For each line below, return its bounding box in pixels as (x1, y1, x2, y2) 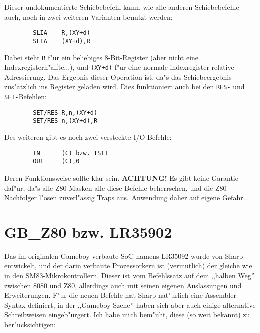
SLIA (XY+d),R (33, 37, 90, 45)
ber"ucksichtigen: (4, 319, 56, 329)
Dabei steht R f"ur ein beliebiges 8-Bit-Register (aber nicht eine (4, 52, 199, 62)
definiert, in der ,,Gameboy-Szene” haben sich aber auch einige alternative (28, 299, 256, 310)
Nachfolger (4, 192, 37, 203)
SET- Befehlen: (4, 91, 47, 102)
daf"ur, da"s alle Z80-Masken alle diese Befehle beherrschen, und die (4, 182, 213, 193)
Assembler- (205, 290, 239, 300)
